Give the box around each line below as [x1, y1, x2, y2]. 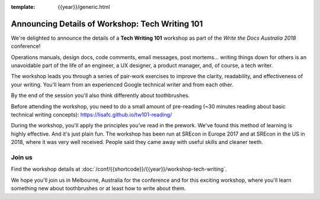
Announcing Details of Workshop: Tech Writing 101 [11, 18, 203, 29]
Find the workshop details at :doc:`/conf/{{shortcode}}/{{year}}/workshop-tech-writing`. [11, 166, 228, 173]
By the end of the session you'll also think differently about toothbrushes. [11, 92, 190, 99]
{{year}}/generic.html [57, 4, 110, 10]
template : [11, 4, 36, 10]
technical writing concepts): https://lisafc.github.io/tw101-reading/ [11, 111, 172, 118]
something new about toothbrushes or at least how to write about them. [11, 185, 186, 192]
